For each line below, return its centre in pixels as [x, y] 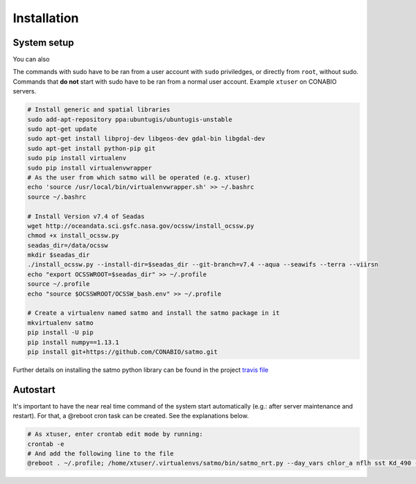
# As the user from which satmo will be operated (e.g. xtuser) [139, 177]
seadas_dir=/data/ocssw [68, 245]
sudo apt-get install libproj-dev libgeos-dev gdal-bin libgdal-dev [146, 139]
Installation [46, 18]
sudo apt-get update [62, 129]
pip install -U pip [60, 333]
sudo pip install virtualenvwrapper [90, 168]
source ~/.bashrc [57, 197]
